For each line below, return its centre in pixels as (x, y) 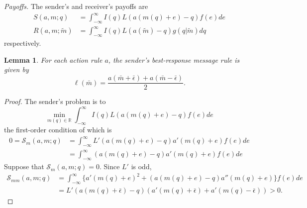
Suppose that (24, 166)
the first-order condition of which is (58, 129)
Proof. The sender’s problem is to (55, 101)
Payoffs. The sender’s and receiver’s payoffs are (76, 6)
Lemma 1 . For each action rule (53, 59)
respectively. (23, 43)
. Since (109, 166)
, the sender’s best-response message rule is (174, 59)
